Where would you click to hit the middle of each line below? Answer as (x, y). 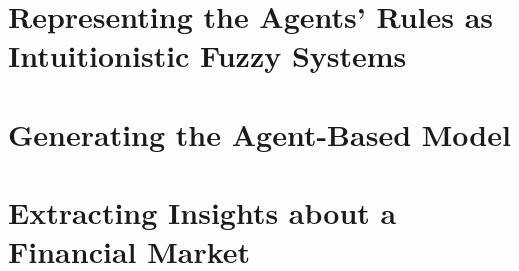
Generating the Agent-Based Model (259, 133)
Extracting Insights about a (202, 212)
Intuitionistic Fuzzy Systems (207, 55)
